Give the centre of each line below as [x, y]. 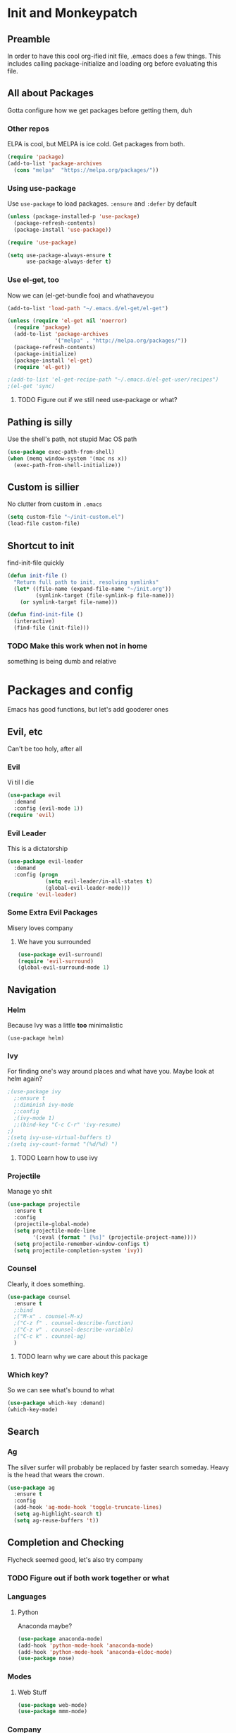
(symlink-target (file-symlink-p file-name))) [105, 595]
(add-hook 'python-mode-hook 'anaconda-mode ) [85, 1645]
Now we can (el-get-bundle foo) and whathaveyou [81, 295]
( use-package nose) [46, 1659]
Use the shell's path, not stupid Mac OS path [72, 439]
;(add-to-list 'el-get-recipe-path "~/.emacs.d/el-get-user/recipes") [113, 380]
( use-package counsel [39, 1297]
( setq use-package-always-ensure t [60, 255]
